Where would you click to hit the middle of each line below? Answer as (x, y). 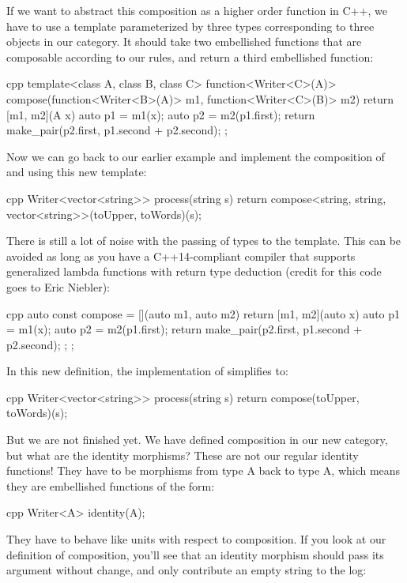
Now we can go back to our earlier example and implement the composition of (196, 156)
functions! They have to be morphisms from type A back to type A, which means (203, 470)
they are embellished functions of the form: (111, 485)
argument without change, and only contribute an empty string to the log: (187, 570)
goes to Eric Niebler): (58, 286)
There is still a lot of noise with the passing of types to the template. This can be (204, 241)
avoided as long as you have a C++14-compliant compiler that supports (181, 256)
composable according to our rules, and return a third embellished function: (190, 56)
